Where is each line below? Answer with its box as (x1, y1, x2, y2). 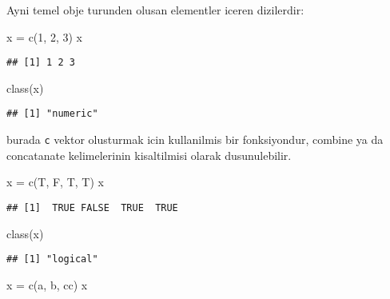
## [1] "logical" (6, 253, 98, 265)
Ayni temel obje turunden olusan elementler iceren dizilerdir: (6, 2, 304, 18)
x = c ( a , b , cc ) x (6, 276, 88, 293)
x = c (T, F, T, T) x (6, 173, 104, 190)
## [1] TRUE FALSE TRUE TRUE (6, 201, 178, 213)
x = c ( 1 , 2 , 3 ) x (6, 28, 82, 45)
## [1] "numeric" (6, 108, 98, 120)
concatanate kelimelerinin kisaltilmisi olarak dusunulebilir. (6, 146, 292, 163)
